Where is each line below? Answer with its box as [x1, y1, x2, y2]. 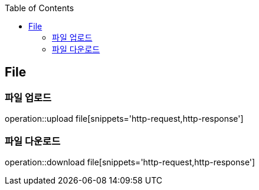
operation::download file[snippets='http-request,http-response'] [5, 156, 255, 167]
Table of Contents [5, 3, 74, 13]
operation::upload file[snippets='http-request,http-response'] [5, 114, 244, 124]
